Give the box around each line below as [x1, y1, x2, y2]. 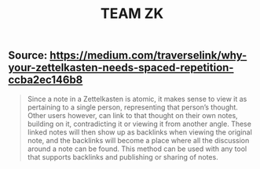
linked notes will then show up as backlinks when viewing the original [27, 127, 253, 137]
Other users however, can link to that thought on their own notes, [27, 110, 238, 120]
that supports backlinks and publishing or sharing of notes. [27, 152, 218, 161]
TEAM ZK [100, 5, 164, 23]
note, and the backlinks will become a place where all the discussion [27, 135, 250, 145]
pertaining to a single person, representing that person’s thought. [27, 102, 238, 112]
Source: [8, 49, 48, 63]
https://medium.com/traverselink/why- [49, 49, 247, 63]
